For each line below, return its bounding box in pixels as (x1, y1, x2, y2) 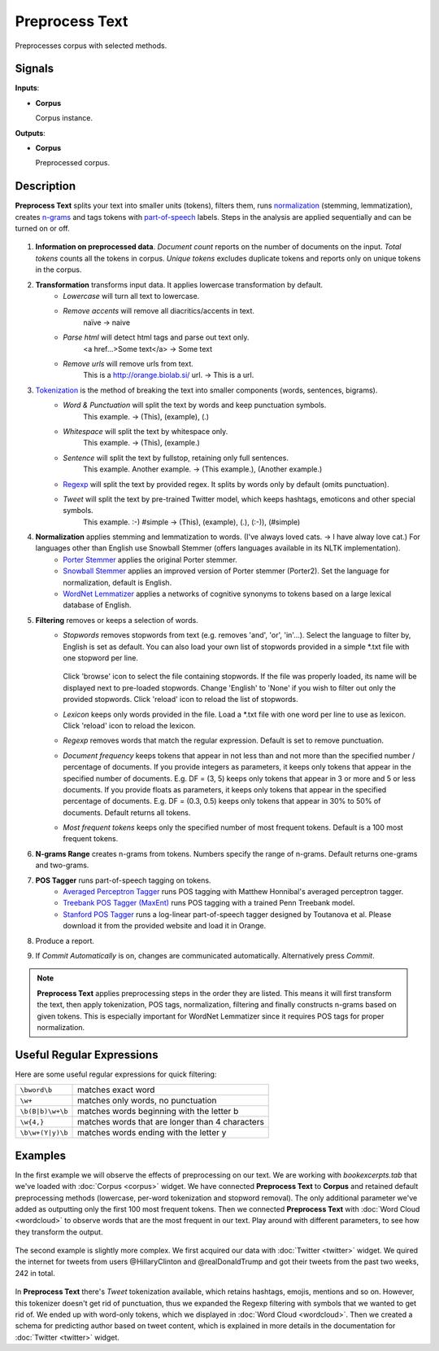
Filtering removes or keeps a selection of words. (35, 615, 198, 625)
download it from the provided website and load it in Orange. (63, 921, 267, 931)
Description (15, 179, 76, 193)
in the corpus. (35, 265, 82, 274)
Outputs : (15, 128, 46, 138)
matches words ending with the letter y (77, 1127, 227, 1138)
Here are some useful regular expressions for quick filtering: (15, 1069, 217, 1079)
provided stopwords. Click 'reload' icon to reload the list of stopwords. (63, 695, 298, 704)
